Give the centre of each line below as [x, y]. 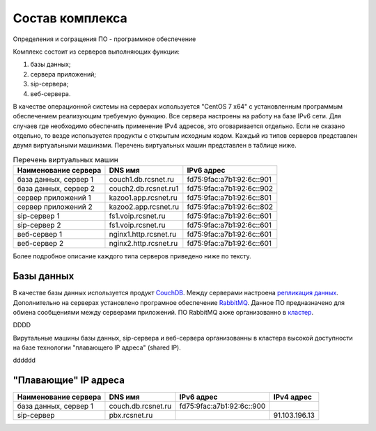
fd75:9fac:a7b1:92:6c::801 [229, 198]
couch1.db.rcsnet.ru [141, 180]
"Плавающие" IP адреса [69, 381]
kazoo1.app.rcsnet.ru [143, 198]
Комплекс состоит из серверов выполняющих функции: [96, 52]
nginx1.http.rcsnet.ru [143, 235]
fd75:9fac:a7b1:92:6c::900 [222, 406]
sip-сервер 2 [39, 225]
